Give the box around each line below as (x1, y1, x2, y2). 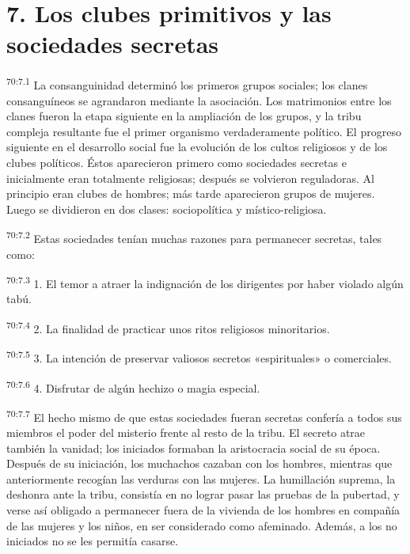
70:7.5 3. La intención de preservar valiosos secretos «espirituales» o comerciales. (6, 347, 392, 366)
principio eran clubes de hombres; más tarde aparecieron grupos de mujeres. (6, 185, 375, 202)
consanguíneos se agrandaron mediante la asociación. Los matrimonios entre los (6, 92, 392, 108)
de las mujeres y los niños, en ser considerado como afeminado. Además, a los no (6, 517, 397, 533)
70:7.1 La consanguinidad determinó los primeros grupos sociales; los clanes (6, 74, 368, 93)
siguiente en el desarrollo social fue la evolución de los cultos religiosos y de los (6, 138, 388, 155)
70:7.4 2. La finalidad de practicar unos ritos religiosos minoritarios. (6, 318, 330, 336)
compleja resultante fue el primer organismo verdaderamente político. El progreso (6, 123, 401, 139)
